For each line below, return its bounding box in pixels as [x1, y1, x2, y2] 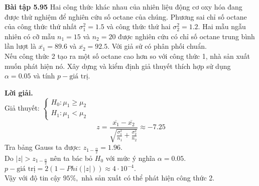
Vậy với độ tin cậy [5, 172, 61, 183]
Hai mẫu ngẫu [202, 21, 246, 32]
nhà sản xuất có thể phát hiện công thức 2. [81, 172, 215, 183]
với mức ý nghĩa [105, 153, 156, 163]
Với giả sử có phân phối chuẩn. [111, 41, 207, 51]
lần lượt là [5, 41, 37, 51]
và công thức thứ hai [106, 21, 171, 32]
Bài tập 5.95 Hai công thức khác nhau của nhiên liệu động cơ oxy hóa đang [5, 2, 242, 12]
